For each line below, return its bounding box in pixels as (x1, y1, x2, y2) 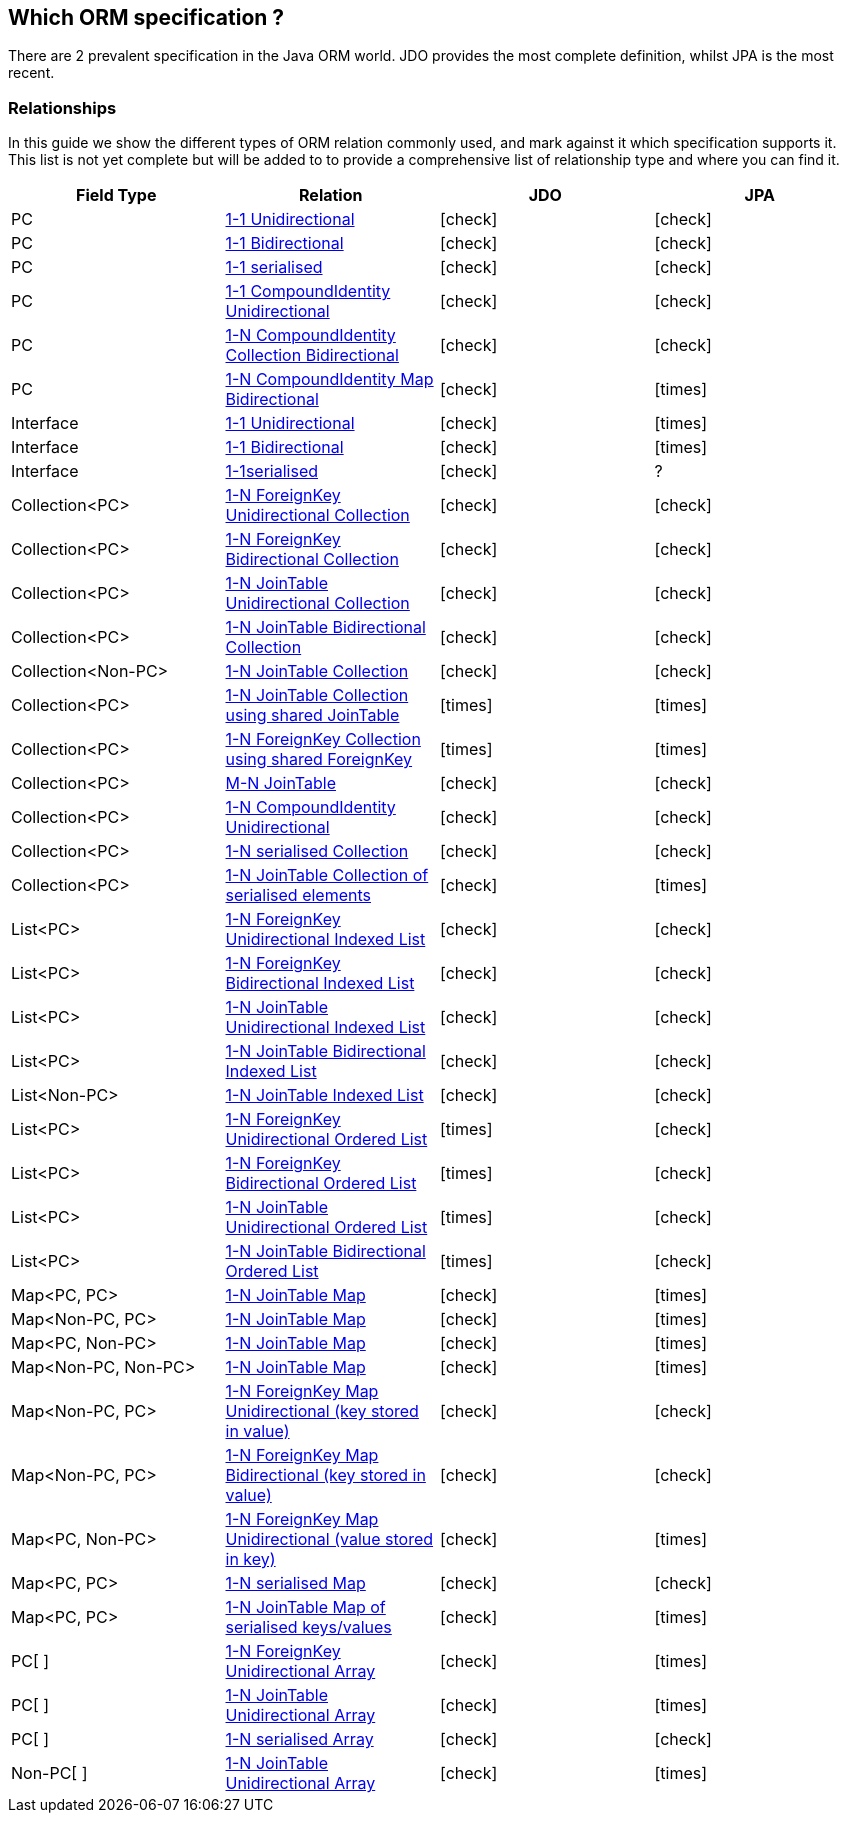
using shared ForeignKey (225, 749, 413, 770)
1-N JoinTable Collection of (225, 865, 429, 886)
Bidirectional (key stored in (225, 1465, 426, 1486)
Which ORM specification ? (8, 5, 285, 30)
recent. (8, 64, 55, 82)
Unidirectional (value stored (225, 1529, 434, 1550)
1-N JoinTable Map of (225, 1597, 386, 1618)
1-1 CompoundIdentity (225, 281, 391, 302)
